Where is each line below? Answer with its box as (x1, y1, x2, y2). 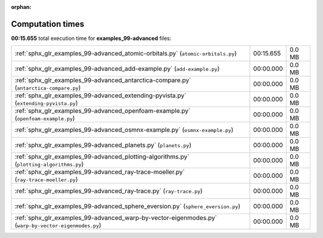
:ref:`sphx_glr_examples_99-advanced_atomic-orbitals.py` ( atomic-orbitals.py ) (14, 50, 237, 58)
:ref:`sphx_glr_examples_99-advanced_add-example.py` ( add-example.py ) (14, 64, 220, 73)
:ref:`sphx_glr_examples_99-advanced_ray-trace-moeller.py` (14, 168, 185, 176)
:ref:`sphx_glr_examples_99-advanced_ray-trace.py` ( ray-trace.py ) (14, 187, 203, 195)
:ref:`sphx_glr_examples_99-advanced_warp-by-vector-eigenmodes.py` (14, 214, 218, 222)
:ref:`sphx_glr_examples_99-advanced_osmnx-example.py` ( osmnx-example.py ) (14, 126, 234, 134)
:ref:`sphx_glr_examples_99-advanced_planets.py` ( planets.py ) (14, 141, 191, 149)
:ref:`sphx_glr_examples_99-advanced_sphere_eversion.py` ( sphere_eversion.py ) (14, 202, 240, 211)
